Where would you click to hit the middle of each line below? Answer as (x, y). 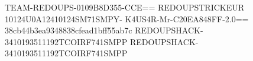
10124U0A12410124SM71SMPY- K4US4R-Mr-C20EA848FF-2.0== (127, 18)
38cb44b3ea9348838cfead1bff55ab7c (69, 30)
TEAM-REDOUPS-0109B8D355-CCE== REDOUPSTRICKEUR (125, 7)
